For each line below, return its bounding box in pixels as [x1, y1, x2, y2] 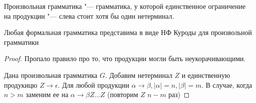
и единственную [181, 69, 230, 80]
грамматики [4, 36, 39, 47]
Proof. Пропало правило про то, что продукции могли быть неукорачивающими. [4, 53, 246, 64]
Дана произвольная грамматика [4, 69, 97, 80]
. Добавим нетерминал [105, 69, 172, 80]
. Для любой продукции [58, 79, 129, 90]
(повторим [107, 89, 138, 100]
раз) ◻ [168, 89, 190, 100]
